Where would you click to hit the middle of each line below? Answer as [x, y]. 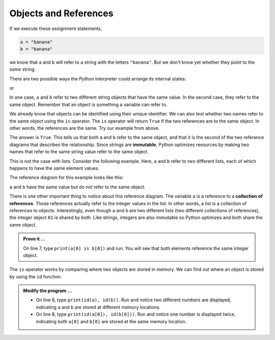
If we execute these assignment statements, [56, 29]
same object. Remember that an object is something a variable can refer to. [88, 104]
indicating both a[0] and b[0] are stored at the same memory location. [111, 321]
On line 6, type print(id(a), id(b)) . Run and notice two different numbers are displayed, [133, 300]
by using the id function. [36, 276]
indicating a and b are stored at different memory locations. [98, 307]
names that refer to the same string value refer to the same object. [79, 152]
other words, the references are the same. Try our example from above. [85, 128]
